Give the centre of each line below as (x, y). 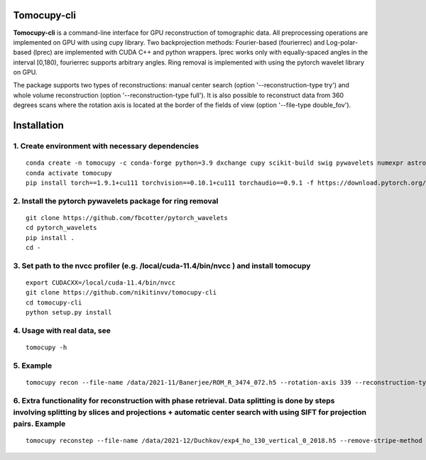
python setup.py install (69, 313)
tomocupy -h (47, 347)
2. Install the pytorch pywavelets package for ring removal (116, 201)
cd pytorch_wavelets (61, 228)
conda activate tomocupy (69, 173)
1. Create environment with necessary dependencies (106, 146)
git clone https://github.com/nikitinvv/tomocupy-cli (121, 292)
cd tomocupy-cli (54, 302)
